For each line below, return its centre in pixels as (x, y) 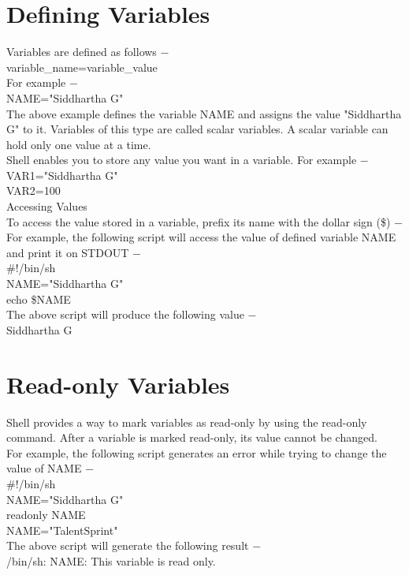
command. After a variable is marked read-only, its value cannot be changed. (192, 437)
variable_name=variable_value (82, 67)
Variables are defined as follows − (88, 52)
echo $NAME (39, 299)
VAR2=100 (33, 190)
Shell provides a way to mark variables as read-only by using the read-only (187, 422)
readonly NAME (46, 515)
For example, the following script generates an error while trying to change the (197, 452)
